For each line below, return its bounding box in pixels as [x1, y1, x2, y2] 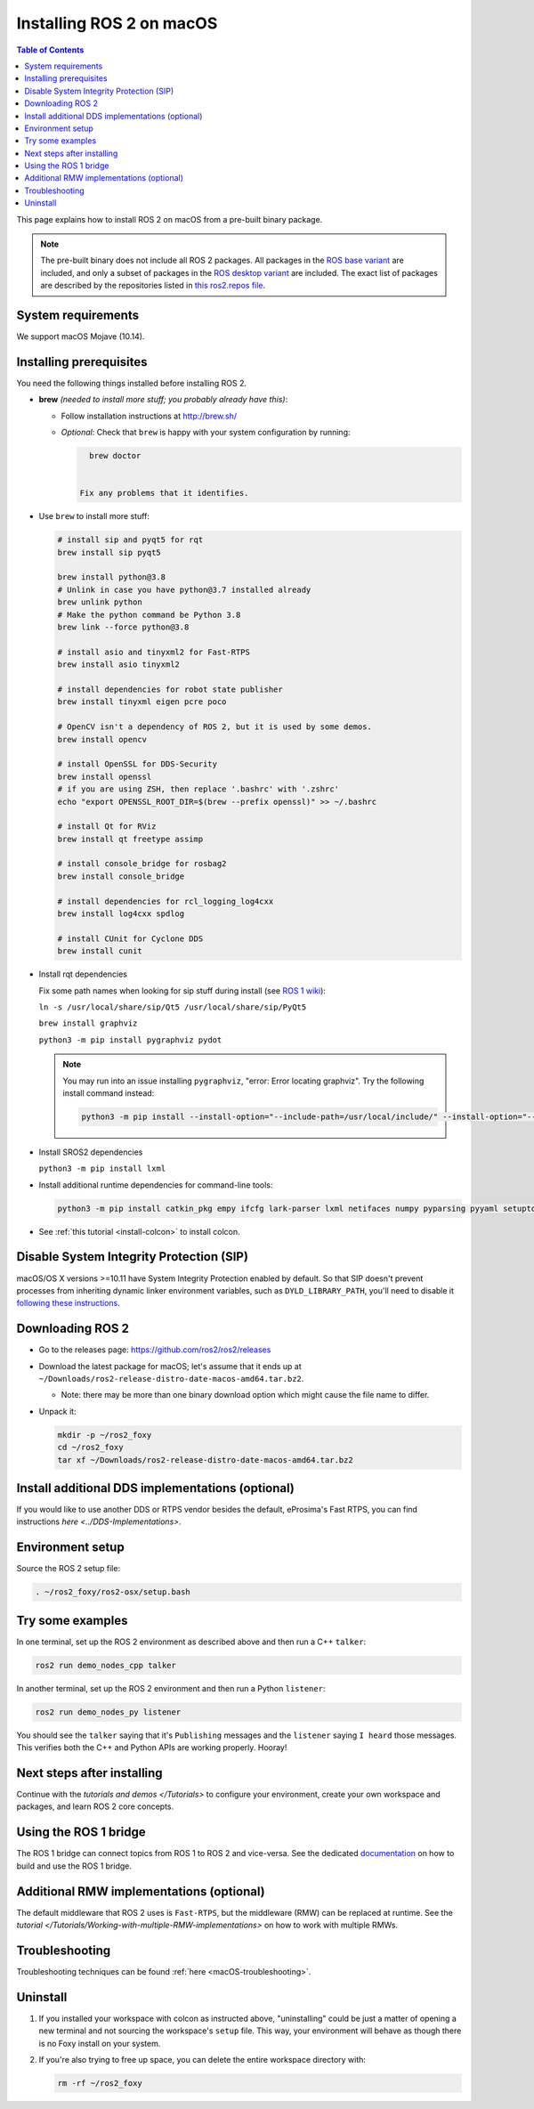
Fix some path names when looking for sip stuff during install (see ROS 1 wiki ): [38, 985, 327, 996]
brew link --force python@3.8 [57, 622, 190, 632]
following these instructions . [16, 1298, 120, 1309]
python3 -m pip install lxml [38, 1164, 166, 1174]
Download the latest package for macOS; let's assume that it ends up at [38, 1360, 302, 1371]
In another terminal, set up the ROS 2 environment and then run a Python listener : [16, 1683, 326, 1693]
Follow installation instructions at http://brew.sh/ [61, 410, 238, 421]
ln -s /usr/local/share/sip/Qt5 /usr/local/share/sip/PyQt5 [38, 1002, 307, 1012]
